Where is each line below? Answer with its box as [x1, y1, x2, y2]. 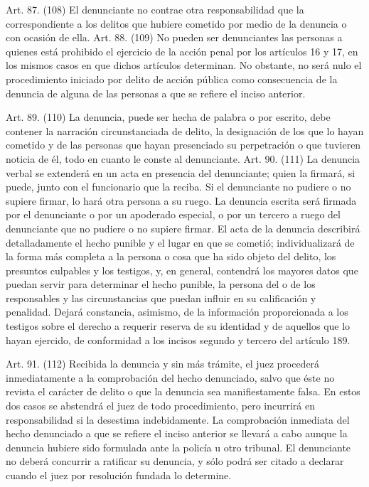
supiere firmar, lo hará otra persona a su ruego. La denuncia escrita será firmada [6, 193, 357, 208]
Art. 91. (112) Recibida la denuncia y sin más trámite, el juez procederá [6, 356, 320, 371]
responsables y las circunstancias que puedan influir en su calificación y [6, 290, 316, 305]
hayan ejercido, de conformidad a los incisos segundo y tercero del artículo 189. [6, 332, 351, 347]
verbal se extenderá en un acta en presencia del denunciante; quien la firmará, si [6, 165, 355, 180]
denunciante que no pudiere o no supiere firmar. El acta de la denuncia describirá [6, 220, 360, 235]
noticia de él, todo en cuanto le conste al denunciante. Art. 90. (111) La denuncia [6, 151, 360, 166]
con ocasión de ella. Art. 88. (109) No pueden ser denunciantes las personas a [6, 30, 343, 45]
